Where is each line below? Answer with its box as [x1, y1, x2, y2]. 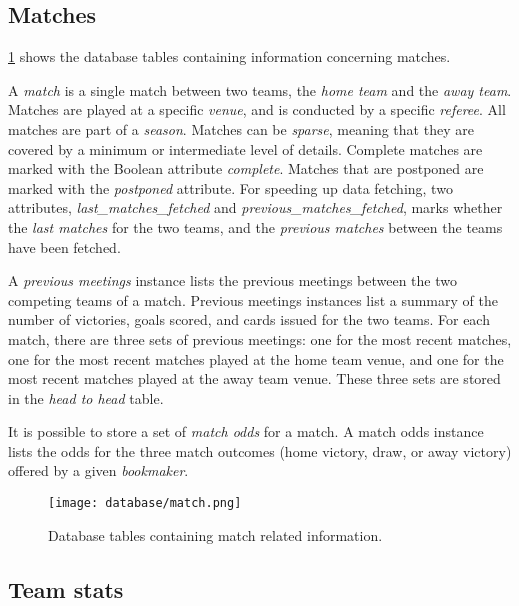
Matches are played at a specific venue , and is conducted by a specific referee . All [8, 99, 506, 120]
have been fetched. [8, 236, 121, 257]
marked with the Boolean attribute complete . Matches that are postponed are [8, 158, 484, 179]
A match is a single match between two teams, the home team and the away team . [8, 79, 512, 100]
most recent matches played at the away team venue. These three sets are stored [8, 368, 501, 389]
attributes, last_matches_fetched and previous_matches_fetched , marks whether [8, 197, 503, 218]
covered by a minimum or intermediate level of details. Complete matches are [8, 138, 483, 159]
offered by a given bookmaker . [8, 460, 189, 481]
